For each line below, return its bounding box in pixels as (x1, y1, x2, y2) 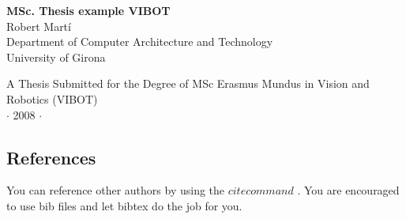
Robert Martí (6, 17, 71, 34)
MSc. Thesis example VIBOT (6, 2, 171, 18)
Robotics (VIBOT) (6, 90, 98, 107)
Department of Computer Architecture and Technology (6, 33, 273, 50)
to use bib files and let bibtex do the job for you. (6, 197, 242, 213)
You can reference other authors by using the (6, 182, 225, 198)
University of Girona (6, 48, 106, 65)
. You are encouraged (297, 182, 400, 198)
